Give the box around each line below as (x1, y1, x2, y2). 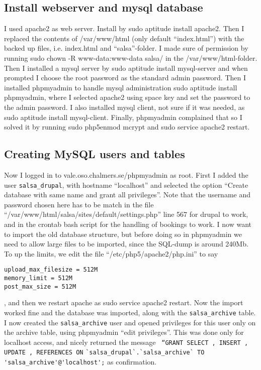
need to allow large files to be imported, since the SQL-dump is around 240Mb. (4, 238, 248, 249)
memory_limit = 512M (4, 275, 73, 282)
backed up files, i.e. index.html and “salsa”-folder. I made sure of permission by (4, 43, 248, 53)
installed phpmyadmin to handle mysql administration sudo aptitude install (4, 82, 237, 92)
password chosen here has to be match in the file (4, 199, 154, 209)
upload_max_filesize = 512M (4, 266, 98, 274)
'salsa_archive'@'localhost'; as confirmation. (4, 356, 157, 367)
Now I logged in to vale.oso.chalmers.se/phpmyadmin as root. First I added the (4, 169, 248, 180)
